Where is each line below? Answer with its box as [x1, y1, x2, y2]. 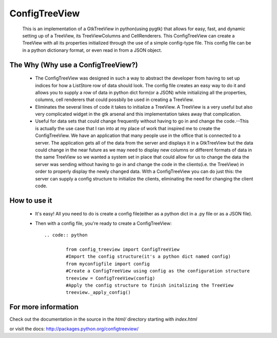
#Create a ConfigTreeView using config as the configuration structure [66, 268, 250, 274]
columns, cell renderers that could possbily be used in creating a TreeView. [35, 96, 194, 103]
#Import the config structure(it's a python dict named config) [66, 254, 231, 260]
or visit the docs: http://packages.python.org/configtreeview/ [9, 326, 139, 332]
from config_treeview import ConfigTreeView [66, 246, 180, 252]
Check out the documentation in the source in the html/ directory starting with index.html [9, 316, 197, 323]
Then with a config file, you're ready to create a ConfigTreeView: [35, 220, 172, 226]
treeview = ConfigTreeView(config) [66, 275, 155, 281]
